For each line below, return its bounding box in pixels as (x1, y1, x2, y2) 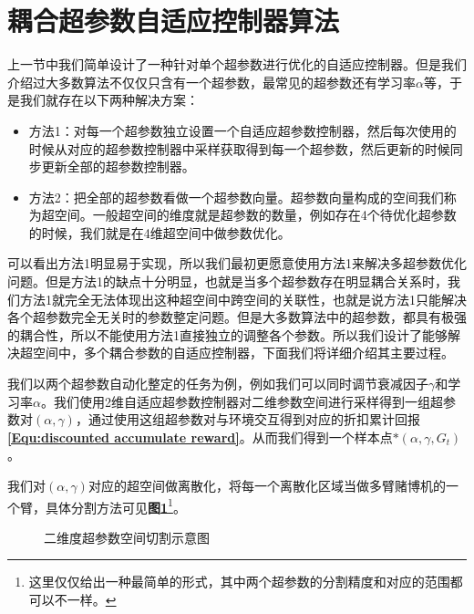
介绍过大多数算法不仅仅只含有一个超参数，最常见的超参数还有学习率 (7, 72, 416, 91)
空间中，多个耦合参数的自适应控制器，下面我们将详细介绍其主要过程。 (32, 343, 454, 362)
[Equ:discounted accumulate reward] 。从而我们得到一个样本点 (7, 427, 393, 446)
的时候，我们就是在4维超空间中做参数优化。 (28, 223, 291, 242)
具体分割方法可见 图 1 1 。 (45, 494, 186, 516)
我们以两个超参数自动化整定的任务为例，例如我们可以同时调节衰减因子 (7, 374, 428, 393)
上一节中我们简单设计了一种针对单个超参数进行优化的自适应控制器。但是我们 (7, 55, 467, 74)
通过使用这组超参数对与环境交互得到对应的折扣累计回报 (88, 410, 420, 429)
